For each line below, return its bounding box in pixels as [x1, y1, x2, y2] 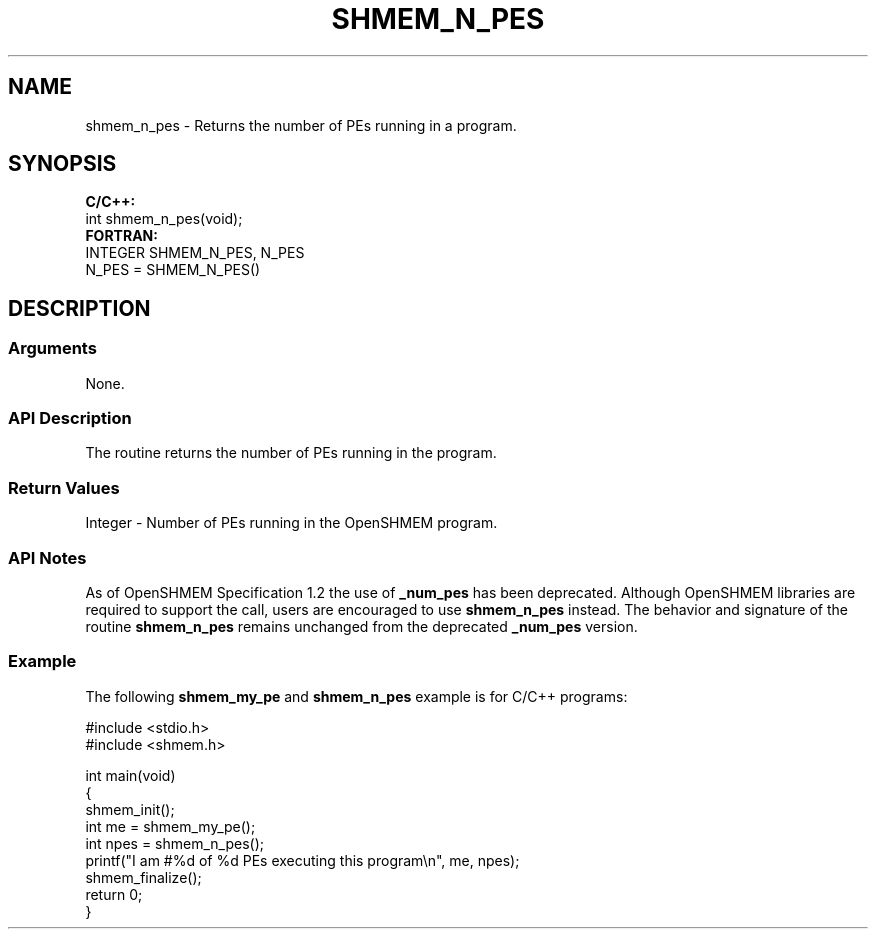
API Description [8, 408, 132, 429]
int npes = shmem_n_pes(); [85, 834, 265, 852]
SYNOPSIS [8, 151, 117, 177]
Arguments [8, 338, 97, 359]
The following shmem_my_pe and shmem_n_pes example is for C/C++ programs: [85, 687, 628, 705]
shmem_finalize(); [85, 868, 202, 886]
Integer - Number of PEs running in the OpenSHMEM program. [85, 514, 498, 532]
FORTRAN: [85, 227, 158, 245]
